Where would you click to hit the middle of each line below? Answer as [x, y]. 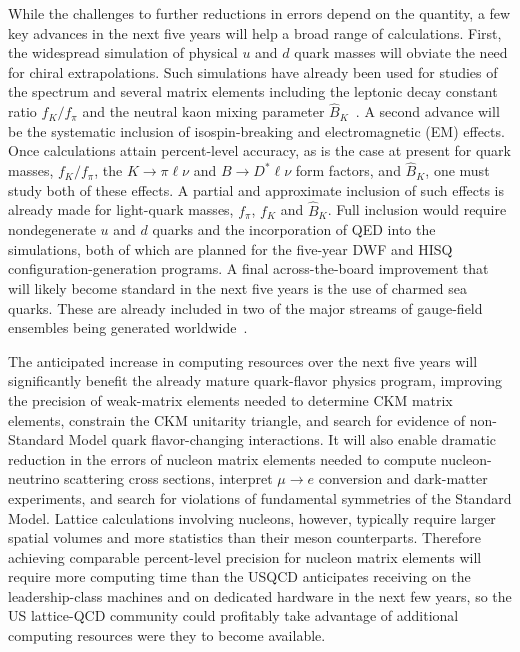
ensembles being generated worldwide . [128, 327]
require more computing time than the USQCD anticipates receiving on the [239, 576]
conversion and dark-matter [403, 478]
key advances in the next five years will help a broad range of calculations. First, [255, 32]
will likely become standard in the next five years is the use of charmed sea [237, 287]
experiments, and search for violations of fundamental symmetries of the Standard [260, 497]
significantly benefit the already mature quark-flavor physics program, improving [255, 380]
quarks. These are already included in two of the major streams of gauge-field [245, 307]
